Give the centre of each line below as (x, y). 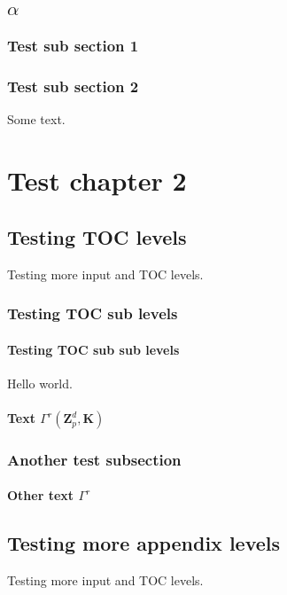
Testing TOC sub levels (93, 313)
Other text (41, 495)
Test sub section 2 (73, 86)
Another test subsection (94, 459)
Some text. (36, 119)
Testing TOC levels (97, 236)
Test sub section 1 (73, 46)
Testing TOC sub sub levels (93, 349)
